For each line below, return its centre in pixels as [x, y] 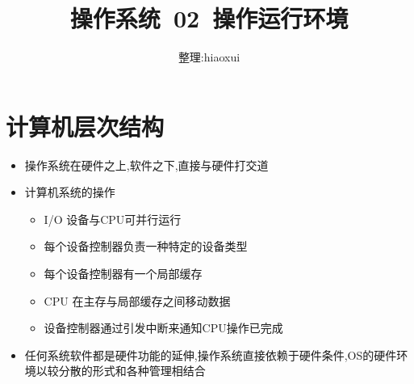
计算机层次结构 [85, 126]
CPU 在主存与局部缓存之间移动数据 [137, 300]
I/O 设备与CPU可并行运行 [113, 219]
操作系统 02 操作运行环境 [209, 18]
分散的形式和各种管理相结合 [132, 371]
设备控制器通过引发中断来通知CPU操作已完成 [163, 328]
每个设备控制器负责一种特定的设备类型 [146, 246]
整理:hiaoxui [209, 57]
